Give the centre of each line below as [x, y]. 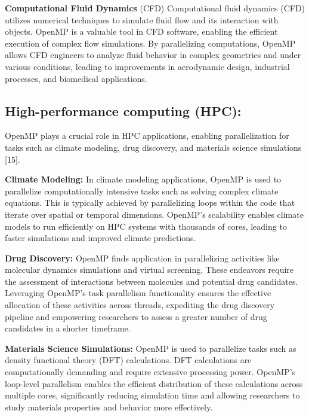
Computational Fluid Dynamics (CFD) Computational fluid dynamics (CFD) [155, 8]
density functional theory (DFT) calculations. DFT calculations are [128, 360]
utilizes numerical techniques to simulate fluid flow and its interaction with [142, 19]
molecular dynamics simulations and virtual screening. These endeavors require [149, 270]
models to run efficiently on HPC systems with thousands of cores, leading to [146, 226]
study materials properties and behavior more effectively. [109, 407]
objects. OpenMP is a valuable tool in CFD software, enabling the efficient [141, 31]
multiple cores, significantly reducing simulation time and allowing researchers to [152, 395]
